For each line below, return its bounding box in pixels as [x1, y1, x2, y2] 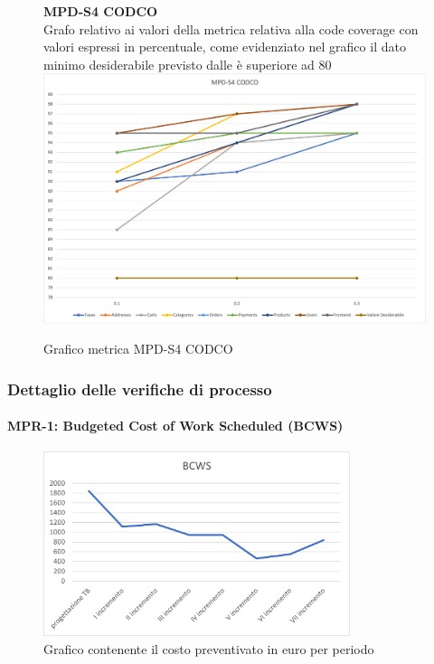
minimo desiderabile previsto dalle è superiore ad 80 [43, 54, 332, 73]
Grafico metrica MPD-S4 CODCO [43, 339, 233, 358]
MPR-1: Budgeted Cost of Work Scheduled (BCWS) [7, 416, 344, 435]
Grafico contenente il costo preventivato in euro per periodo [43, 639, 374, 658]
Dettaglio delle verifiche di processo [7, 377, 272, 400]
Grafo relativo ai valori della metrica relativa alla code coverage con [43, 19, 419, 38]
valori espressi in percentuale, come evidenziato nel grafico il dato [43, 37, 406, 56]
